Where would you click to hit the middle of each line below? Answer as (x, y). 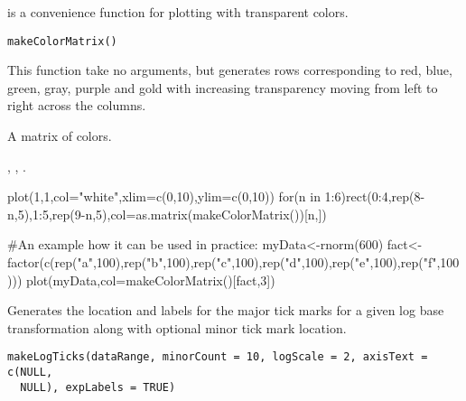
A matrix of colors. (60, 136)
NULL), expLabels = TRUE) (98, 387)
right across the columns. (77, 105)
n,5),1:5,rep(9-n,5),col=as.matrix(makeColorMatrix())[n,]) (167, 214)
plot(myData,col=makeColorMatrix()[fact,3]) (150, 280)
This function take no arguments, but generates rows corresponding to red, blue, (230, 70)
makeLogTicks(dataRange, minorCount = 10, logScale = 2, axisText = (218, 357)
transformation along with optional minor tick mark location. (177, 327)
